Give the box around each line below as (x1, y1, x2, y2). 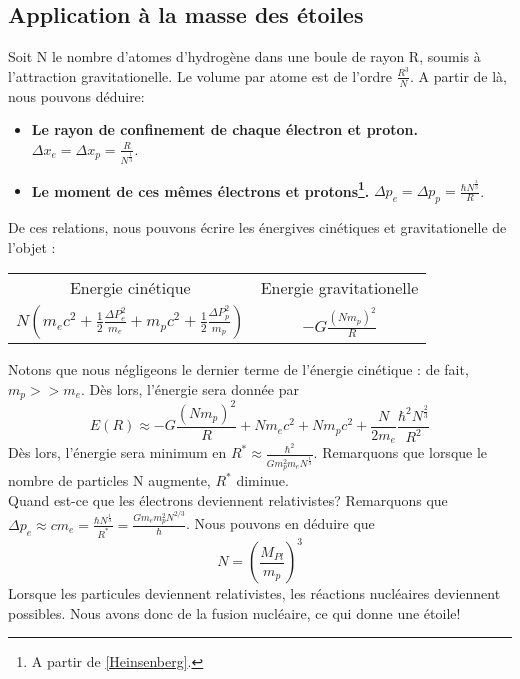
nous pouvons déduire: (8, 85, 145, 106)
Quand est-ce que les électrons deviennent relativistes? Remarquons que (8, 489, 448, 510)
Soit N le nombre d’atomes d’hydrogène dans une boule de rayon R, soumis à (8, 46, 481, 67)
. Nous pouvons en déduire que (185, 513, 375, 534)
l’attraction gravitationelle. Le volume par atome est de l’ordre (8, 65, 392, 86)
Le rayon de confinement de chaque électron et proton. (31, 119, 418, 140)
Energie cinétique (69, 276, 191, 300)
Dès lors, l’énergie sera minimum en (8, 442, 227, 463)
